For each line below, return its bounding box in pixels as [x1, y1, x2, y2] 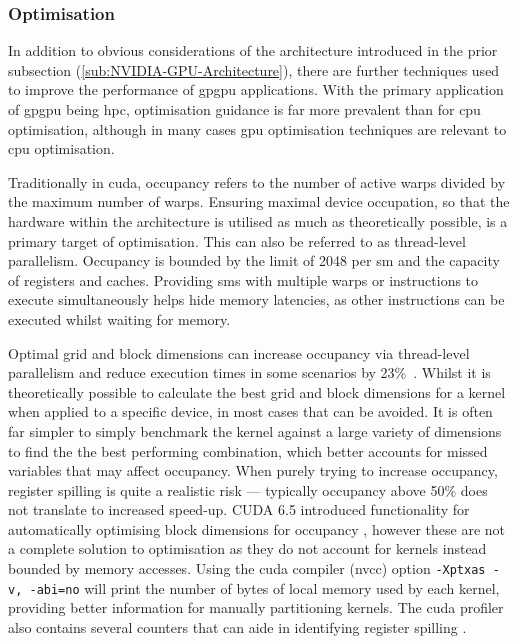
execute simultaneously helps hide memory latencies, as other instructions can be [8, 289, 505, 310]
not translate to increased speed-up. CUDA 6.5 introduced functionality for [8, 499, 470, 520]
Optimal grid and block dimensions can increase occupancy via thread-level [8, 342, 470, 363]
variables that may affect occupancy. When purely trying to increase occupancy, [8, 460, 498, 481]
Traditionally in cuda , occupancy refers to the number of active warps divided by [8, 171, 506, 192]
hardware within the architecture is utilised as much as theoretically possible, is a [8, 210, 508, 231]
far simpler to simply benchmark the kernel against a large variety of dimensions [8, 420, 502, 441]
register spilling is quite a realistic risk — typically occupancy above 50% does [8, 479, 488, 500]
